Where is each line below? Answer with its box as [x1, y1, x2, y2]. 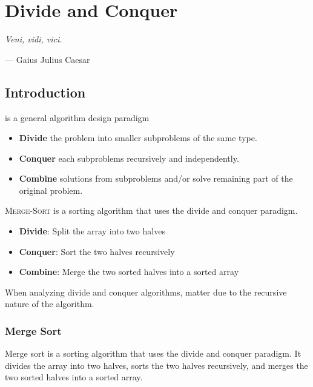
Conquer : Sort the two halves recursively [19, 245, 175, 257]
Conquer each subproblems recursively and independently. [19, 151, 239, 164]
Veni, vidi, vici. [5, 33, 62, 45]
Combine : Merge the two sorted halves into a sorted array [19, 265, 239, 278]
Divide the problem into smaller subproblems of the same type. [19, 131, 257, 144]
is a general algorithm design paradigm [5, 111, 150, 124]
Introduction [5, 82, 86, 101]
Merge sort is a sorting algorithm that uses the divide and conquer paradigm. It [5, 347, 301, 360]
